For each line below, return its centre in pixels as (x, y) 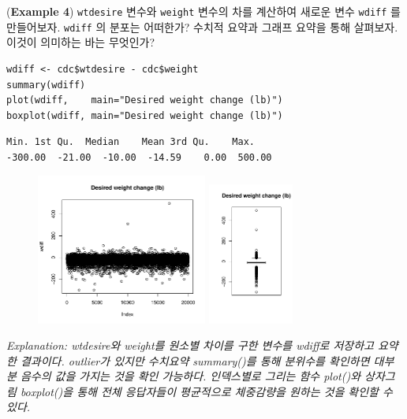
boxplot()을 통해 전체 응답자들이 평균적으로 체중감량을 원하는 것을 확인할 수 (206, 391)
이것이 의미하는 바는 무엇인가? (81, 42)
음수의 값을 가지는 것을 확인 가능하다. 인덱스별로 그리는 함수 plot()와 (190, 376)
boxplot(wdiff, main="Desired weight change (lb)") (145, 115)
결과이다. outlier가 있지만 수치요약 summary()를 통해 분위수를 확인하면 (195, 360)
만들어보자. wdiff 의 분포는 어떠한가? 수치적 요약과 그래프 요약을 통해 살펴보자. (202, 26)
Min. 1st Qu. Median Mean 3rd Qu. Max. (131, 142)
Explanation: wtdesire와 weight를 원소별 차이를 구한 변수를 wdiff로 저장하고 (190, 345)
